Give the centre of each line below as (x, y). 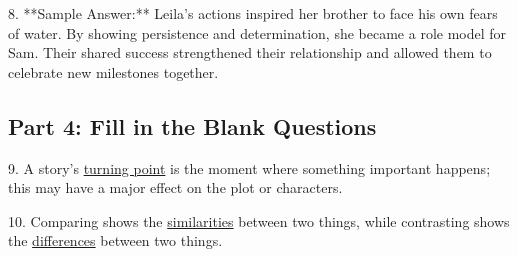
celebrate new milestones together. (113, 71)
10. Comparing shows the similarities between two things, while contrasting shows (259, 220)
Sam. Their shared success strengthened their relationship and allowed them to (250, 52)
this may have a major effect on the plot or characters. (175, 187)
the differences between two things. (115, 240)
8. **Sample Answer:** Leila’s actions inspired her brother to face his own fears (253, 13)
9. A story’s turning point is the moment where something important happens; (249, 167)
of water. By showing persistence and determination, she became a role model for (257, 32)
